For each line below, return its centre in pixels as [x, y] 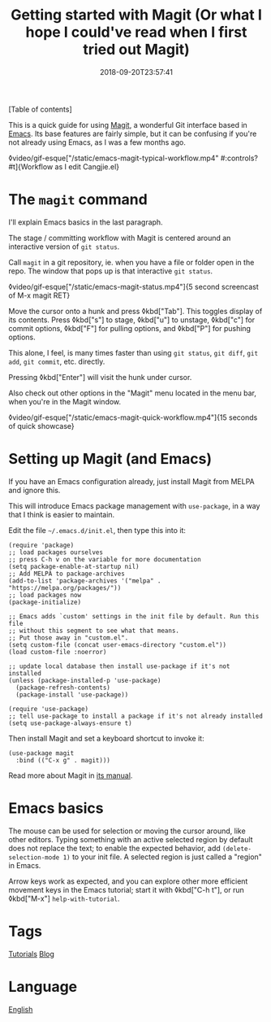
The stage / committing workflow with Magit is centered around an [120, 238]
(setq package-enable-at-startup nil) [74, 566]
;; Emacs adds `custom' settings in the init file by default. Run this [134, 616]
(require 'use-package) [49, 709]
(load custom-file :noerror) [58, 652]
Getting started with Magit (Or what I [136, 15]
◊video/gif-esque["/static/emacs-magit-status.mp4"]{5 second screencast [134, 286]
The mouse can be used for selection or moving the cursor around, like [127, 831]
